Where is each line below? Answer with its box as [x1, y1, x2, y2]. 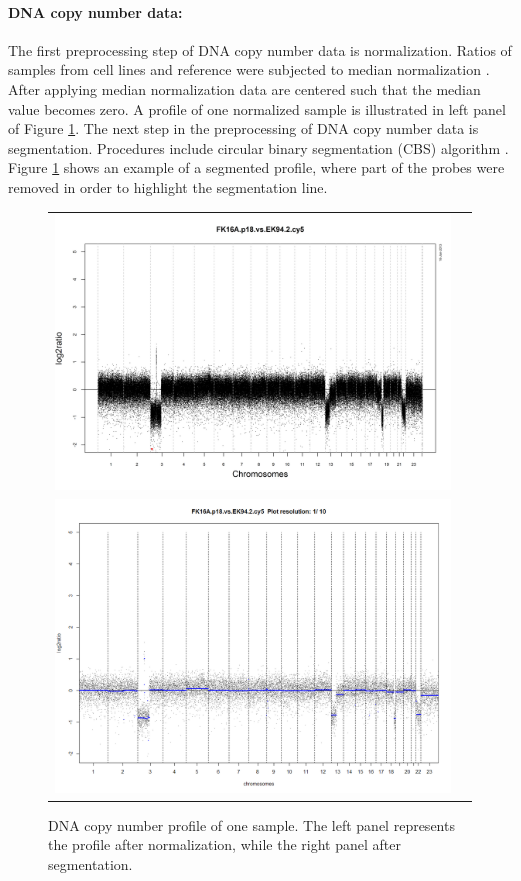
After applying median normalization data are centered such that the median [8, 78, 481, 99]
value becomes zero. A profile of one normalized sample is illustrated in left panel [8, 98, 506, 119]
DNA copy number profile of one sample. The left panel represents [48, 814, 455, 835]
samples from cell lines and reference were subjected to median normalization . [8, 59, 490, 80]
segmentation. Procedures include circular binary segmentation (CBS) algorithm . [8, 137, 509, 158]
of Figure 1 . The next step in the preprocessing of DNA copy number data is [8, 118, 479, 139]
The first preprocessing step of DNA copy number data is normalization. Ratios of [8, 39, 512, 60]
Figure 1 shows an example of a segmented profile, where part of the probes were [8, 157, 505, 178]
